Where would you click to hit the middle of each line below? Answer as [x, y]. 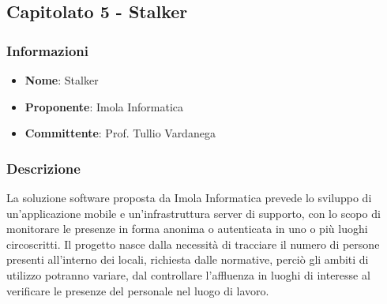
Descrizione [43, 168]
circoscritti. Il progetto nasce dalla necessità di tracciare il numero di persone [193, 244]
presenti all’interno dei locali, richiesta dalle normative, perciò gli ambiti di [188, 259]
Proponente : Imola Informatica [104, 106]
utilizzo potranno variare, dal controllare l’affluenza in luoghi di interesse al [188, 274]
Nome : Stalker [62, 80]
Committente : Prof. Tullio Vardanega [120, 133]
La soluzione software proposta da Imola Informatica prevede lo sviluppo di [189, 197]
